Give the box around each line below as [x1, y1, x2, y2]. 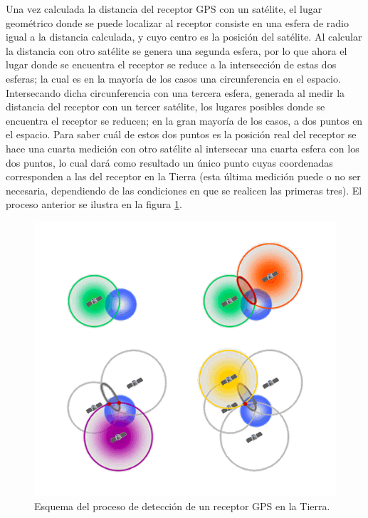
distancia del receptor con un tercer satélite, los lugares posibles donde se [6, 99, 325, 114]
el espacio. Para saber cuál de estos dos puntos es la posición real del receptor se [6, 127, 357, 142]
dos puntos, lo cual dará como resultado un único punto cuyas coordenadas [6, 155, 333, 170]
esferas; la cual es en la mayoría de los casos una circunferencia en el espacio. [6, 71, 341, 86]
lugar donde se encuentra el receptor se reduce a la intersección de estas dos [6, 57, 337, 72]
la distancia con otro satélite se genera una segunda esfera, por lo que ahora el [6, 43, 347, 58]
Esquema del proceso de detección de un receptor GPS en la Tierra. [34, 498, 330, 513]
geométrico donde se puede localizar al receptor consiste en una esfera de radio [6, 15, 349, 30]
